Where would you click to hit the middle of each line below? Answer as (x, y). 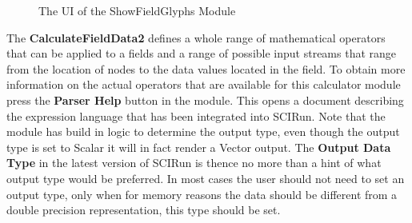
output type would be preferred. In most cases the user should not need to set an (206, 178)
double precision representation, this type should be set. (144, 210)
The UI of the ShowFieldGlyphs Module (137, 10)
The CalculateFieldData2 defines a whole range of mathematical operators (196, 37)
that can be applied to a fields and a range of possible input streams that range (202, 53)
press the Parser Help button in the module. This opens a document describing (205, 100)
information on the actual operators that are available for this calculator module (204, 84)
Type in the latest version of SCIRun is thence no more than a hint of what (194, 163)
